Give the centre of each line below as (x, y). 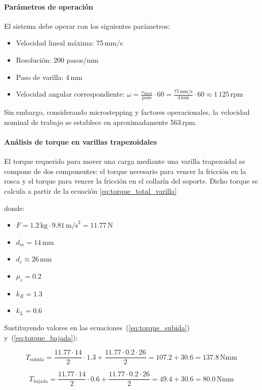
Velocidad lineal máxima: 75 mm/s (69, 43)
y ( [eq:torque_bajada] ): (41, 337)
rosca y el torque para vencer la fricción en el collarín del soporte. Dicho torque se (131, 181)
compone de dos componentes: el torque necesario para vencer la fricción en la (125, 171)
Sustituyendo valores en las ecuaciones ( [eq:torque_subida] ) (97, 328)
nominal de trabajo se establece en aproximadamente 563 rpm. (100, 122)
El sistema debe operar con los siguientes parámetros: (87, 26)
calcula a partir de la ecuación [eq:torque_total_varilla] (91, 191)
